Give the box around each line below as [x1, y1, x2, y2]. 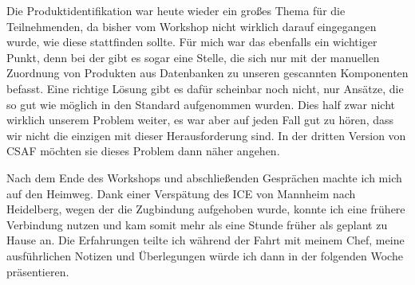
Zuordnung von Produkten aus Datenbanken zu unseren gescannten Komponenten [6, 64, 409, 81]
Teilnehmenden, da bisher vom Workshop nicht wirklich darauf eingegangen [6, 18, 377, 34]
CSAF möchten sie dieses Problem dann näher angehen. [6, 142, 280, 159]
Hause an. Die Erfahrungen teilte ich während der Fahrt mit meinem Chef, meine [6, 232, 405, 248]
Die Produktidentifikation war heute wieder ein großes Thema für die [6, 2, 346, 18]
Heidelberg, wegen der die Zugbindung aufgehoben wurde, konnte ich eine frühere [6, 201, 405, 217]
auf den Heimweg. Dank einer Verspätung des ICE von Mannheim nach [6, 185, 356, 201]
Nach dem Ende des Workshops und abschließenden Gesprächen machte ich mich [6, 169, 402, 185]
